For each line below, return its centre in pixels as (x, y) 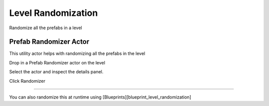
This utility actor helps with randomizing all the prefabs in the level (77, 53)
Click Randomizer (27, 81)
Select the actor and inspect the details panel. (56, 72)
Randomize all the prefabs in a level (46, 28)
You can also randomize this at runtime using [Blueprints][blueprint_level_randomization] (100, 97)
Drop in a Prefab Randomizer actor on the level (57, 62)
